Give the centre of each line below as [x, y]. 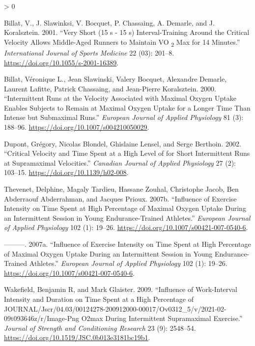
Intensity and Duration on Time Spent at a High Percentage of [99, 299]
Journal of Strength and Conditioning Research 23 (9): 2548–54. [100, 328]
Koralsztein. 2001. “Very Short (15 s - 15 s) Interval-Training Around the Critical [127, 32]
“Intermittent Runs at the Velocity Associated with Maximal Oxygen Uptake [120, 98]
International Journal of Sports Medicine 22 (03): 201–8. [89, 52]
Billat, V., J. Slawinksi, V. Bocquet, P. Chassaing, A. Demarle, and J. [109, 22]
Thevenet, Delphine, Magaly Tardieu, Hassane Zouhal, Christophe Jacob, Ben [121, 189]
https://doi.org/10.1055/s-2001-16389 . [61, 62]
